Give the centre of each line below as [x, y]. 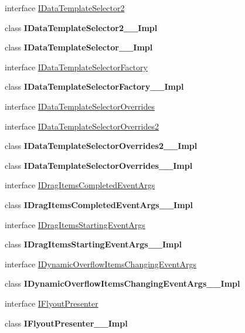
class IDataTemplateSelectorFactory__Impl [94, 86]
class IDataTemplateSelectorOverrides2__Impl [101, 146]
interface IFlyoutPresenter [52, 303]
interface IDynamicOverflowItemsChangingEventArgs [101, 264]
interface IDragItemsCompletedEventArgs [80, 185]
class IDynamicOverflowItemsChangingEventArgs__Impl [122, 283]
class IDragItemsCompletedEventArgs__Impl [99, 204]
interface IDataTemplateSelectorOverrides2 [82, 126]
